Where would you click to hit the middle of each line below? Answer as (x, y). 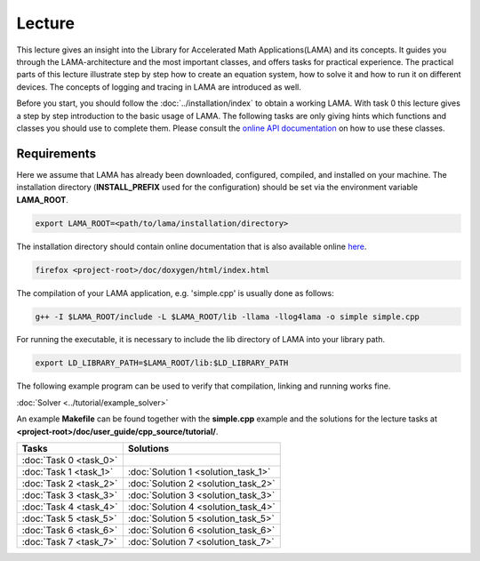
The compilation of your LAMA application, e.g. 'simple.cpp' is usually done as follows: (175, 293)
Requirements (56, 153)
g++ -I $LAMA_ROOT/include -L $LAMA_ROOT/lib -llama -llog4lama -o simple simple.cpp (227, 317)
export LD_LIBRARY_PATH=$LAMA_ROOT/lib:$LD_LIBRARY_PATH (162, 363)
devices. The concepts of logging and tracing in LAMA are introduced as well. (159, 87)
